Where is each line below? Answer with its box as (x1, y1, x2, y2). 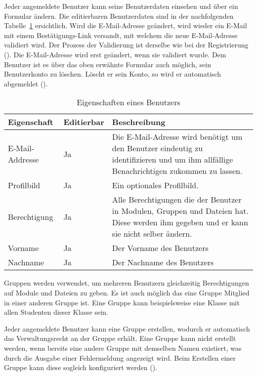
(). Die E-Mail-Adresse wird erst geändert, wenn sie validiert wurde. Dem (4, 49, 226, 59)
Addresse (8, 154, 39, 166)
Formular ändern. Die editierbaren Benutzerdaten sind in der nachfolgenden (4, 10, 234, 21)
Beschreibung (112, 116, 166, 128)
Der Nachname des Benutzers (112, 256, 214, 268)
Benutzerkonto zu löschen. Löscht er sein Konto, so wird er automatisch (4, 69, 221, 79)
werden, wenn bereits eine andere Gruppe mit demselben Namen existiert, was (4, 342, 242, 353)
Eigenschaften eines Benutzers (77, 96, 180, 108)
